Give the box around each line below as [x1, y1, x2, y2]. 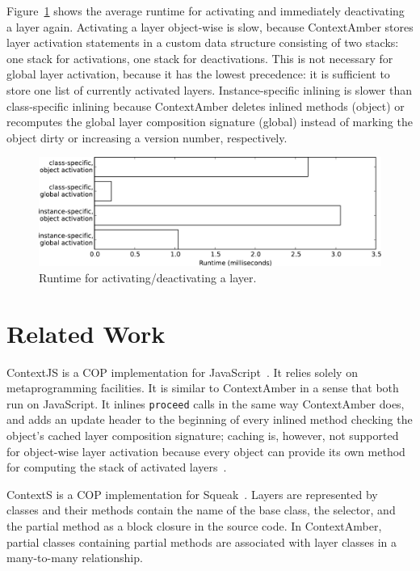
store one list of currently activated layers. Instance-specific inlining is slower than [6, 81, 412, 98]
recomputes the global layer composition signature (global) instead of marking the [6, 113, 413, 130]
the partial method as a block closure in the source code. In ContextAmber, [6, 518, 382, 535]
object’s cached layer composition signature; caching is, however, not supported [6, 427, 399, 444]
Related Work [6, 316, 166, 349]
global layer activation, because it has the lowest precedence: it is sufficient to [6, 66, 390, 82]
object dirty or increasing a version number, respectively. [6, 129, 288, 146]
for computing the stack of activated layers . [6, 459, 227, 476]
